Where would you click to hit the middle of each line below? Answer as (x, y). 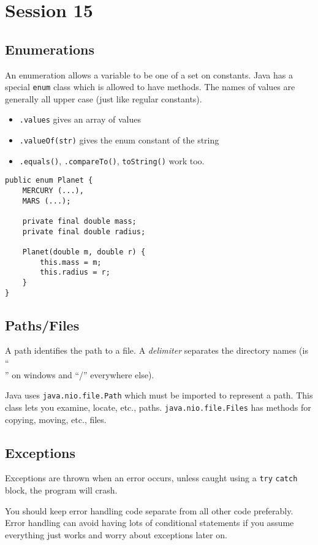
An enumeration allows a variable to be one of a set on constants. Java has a (149, 74)
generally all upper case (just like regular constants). (104, 98)
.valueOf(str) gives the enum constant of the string (119, 140)
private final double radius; (84, 231)
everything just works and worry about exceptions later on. (116, 534)
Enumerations (50, 49)
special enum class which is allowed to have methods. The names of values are (150, 87)
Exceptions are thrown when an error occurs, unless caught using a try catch (151, 478)
